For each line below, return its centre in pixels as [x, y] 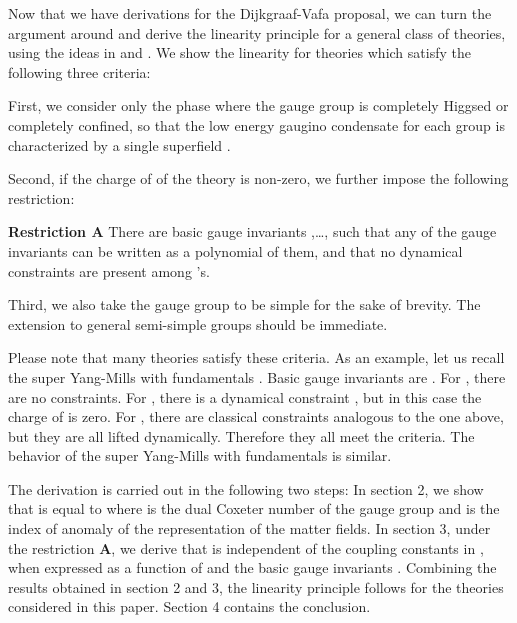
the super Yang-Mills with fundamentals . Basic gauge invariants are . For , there [257, 376]
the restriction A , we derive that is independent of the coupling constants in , [246, 547]
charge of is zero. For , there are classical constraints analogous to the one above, [256, 416]
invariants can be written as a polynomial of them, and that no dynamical [235, 250]
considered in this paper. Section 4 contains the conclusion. [189, 606]
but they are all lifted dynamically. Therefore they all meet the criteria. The [241, 435]
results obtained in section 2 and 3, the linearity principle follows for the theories [256, 586]
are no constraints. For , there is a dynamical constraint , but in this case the [245, 396]
